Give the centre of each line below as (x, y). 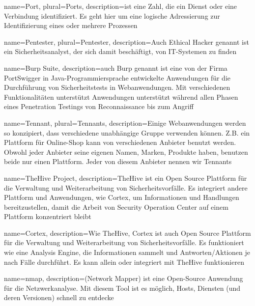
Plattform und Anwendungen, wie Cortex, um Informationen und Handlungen (122, 197)
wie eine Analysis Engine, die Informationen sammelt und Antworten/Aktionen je (127, 252)
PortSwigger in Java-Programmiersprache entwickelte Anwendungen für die (117, 77)
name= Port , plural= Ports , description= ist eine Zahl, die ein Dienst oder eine (121, 6)
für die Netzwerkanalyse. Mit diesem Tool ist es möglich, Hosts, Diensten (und (122, 288)
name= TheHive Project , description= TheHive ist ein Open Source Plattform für (126, 178)
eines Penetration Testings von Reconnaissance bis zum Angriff (99, 106)
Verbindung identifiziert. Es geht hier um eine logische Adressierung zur (112, 15)
